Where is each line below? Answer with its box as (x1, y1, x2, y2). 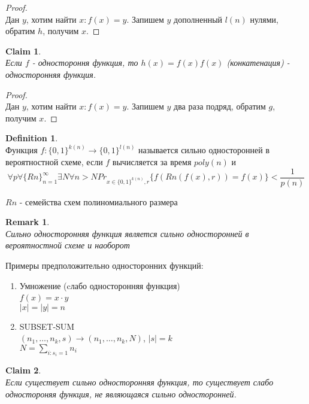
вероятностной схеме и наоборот (5, 239, 130, 251)
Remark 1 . (5, 215, 50, 228)
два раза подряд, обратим (174, 100, 266, 113)
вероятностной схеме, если (5, 155, 103, 168)
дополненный (174, 13, 223, 25)
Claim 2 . (5, 364, 41, 376)
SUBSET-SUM (19, 320, 75, 332)
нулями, (250, 13, 278, 25)
